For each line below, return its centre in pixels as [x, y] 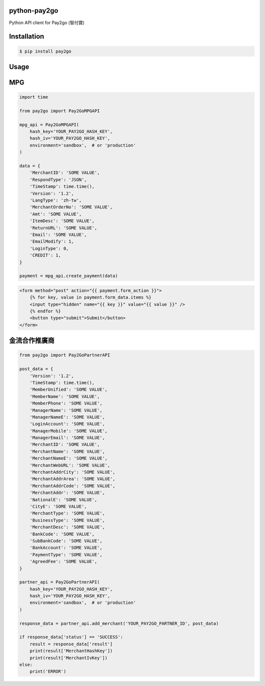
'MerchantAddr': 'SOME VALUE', [67, 493]
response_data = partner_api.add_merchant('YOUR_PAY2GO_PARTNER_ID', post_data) [119, 623]
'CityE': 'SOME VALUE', [58, 506]
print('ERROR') [48, 672]
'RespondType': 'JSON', [58, 180]
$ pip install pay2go [45, 51]
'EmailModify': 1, [52, 242]
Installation [26, 37]
